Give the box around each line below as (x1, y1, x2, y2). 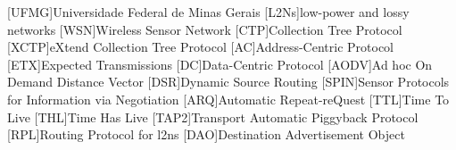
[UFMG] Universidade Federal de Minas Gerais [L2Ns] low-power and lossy (7, 3, 410, 21)
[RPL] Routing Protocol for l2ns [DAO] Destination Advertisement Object (7, 125, 405, 144)
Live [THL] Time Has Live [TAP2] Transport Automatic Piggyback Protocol (7, 107, 419, 126)
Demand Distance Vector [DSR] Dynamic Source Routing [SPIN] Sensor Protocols (7, 72, 450, 91)
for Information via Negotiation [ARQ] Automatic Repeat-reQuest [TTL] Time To (7, 89, 450, 108)
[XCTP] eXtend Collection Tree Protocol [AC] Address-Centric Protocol (7, 37, 394, 56)
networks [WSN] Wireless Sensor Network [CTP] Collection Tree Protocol (7, 20, 402, 38)
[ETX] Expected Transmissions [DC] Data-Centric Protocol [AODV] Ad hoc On (7, 54, 433, 73)
